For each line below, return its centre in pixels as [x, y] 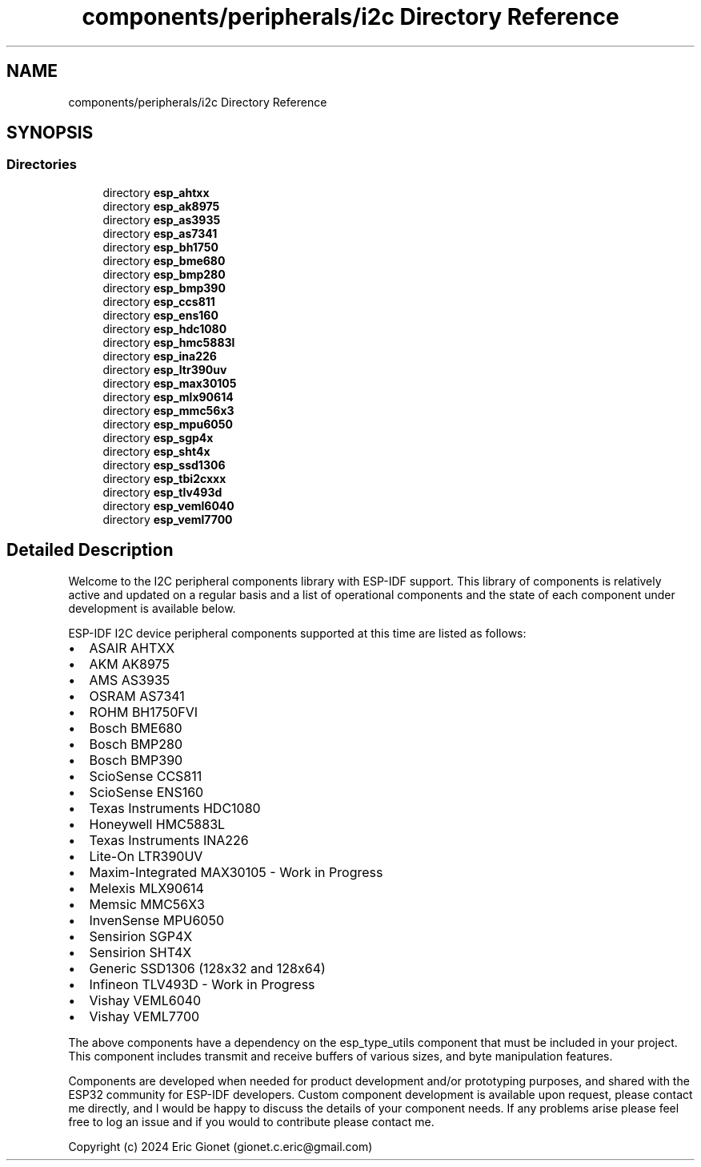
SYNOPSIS [50, 133]
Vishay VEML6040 [145, 1000]
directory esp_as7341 [160, 233]
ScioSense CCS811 [146, 776]
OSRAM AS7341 [137, 696]
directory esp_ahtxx [156, 192]
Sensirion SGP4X [141, 936]
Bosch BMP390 [136, 760]
